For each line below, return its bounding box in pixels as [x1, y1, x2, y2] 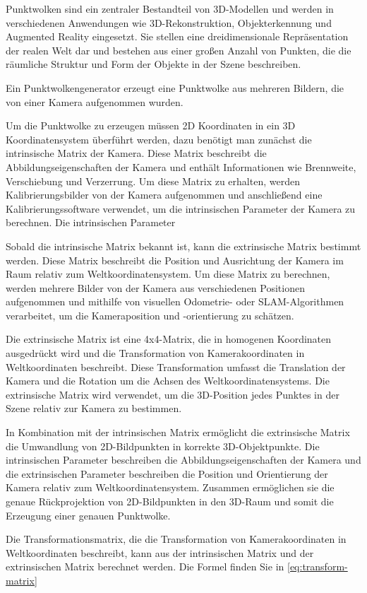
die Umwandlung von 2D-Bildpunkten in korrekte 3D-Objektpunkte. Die [6, 438, 320, 453]
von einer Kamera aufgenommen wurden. [6, 94, 183, 109]
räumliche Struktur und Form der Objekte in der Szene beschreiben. [6, 57, 301, 71]
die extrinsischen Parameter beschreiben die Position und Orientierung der [6, 466, 328, 481]
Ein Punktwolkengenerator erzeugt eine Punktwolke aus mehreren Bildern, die [6, 80, 344, 95]
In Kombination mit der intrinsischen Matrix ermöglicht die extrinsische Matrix [6, 425, 350, 440]
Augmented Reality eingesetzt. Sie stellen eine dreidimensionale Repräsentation [6, 29, 349, 44]
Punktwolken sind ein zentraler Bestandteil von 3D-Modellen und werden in [6, 1, 334, 16]
